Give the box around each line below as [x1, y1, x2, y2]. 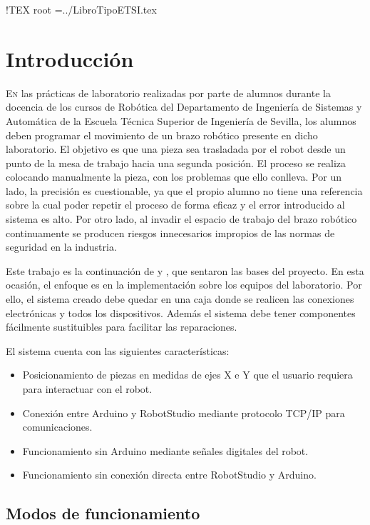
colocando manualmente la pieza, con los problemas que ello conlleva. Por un [6, 169, 341, 184]
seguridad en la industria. [6, 239, 117, 254]
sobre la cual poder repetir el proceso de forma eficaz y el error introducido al [6, 197, 345, 212]
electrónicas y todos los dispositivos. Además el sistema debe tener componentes [6, 305, 356, 320]
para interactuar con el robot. [22, 381, 153, 396]
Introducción [6, 44, 134, 73]
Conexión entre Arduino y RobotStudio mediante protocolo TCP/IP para [22, 405, 345, 420]
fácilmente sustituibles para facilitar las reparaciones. [6, 319, 237, 334]
